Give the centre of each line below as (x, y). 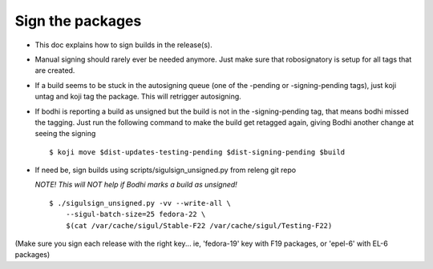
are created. (55, 70)
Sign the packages (78, 21)
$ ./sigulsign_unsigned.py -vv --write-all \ (140, 203)
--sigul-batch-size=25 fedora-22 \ (136, 215)
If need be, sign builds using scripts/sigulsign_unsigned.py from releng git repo (166, 170)
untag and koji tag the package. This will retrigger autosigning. (138, 97)
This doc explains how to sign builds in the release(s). (123, 45)
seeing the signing (65, 134)
